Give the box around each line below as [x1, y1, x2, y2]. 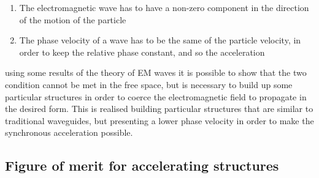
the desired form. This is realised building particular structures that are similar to [5, 102, 313, 115]
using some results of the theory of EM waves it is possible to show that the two [5, 66, 307, 79]
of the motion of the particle [19, 13, 126, 26]
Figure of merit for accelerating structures [5, 156, 279, 175]
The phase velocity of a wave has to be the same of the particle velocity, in [19, 34, 301, 46]
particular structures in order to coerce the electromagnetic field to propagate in [5, 90, 307, 103]
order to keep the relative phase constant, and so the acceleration [19, 45, 265, 58]
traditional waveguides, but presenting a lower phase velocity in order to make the [5, 114, 314, 127]
